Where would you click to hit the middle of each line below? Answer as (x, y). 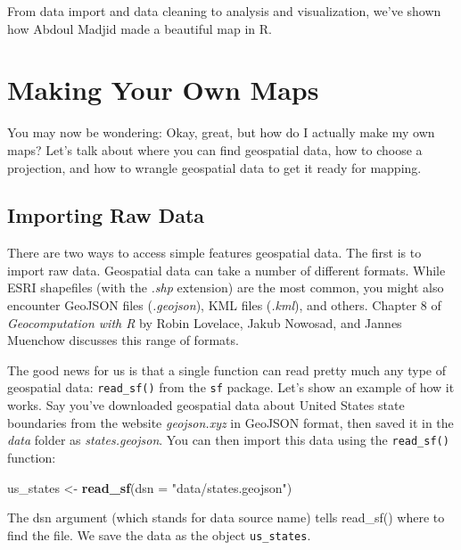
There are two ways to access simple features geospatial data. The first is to (214, 253)
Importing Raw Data (106, 215)
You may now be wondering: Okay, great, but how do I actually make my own (221, 132)
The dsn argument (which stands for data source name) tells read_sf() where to (226, 517)
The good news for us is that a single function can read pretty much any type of (226, 369)
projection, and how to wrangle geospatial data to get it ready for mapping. (214, 167)
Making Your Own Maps (163, 90)
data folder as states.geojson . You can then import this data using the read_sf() (228, 440)
